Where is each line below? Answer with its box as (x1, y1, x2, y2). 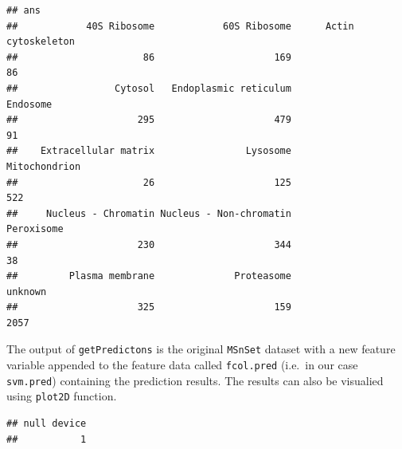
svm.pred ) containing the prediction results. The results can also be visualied (6, 372, 384, 388)
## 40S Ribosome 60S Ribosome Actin (6, 20, 354, 32)
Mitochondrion (6, 160, 81, 172)
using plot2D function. (6, 388, 117, 404)
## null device (6, 418, 87, 430)
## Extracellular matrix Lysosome (6, 145, 291, 157)
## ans (6, 5, 41, 16)
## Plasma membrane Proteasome (6, 270, 291, 282)
